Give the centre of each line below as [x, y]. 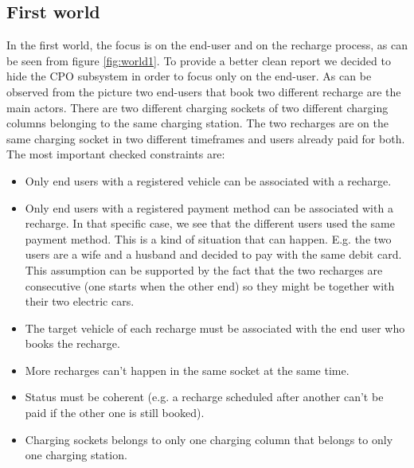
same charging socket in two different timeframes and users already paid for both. [206, 138]
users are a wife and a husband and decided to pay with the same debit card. [213, 254]
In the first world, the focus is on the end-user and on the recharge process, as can [207, 45]
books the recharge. [72, 343]
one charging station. [76, 455]
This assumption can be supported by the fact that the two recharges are [204, 269]
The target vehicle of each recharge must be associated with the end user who [215, 328]
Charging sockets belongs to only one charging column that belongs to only [209, 439]
